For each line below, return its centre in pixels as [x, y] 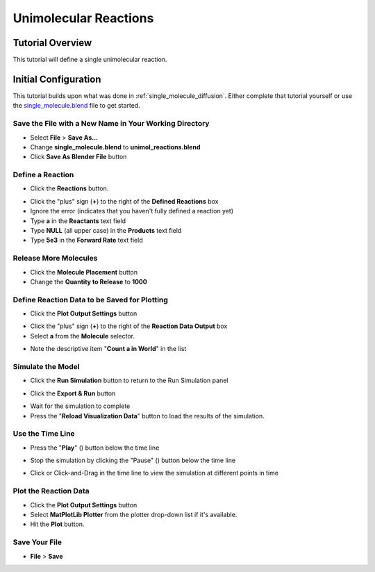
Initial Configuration [57, 79]
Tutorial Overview [52, 43]
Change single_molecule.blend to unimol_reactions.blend [115, 147]
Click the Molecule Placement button [84, 272]
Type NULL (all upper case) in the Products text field [106, 230]
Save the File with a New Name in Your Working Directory [111, 124]
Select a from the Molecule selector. [83, 336]
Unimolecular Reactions [83, 18]
